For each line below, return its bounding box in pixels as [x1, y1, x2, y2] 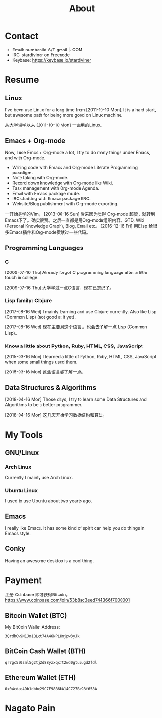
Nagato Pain [5, 703, 56, 714]
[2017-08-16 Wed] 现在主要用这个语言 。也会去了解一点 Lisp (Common [5, 324, 147, 330]
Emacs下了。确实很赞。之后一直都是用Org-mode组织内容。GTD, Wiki [5, 217, 145, 223]
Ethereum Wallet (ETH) [5, 673, 76, 682]
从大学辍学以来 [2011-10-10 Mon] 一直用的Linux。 [5, 122, 105, 128]
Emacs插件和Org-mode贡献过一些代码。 [9, 229, 91, 235]
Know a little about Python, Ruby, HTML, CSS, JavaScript [5, 343, 143, 349]
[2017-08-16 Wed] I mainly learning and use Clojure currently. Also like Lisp [5, 308, 157, 314]
